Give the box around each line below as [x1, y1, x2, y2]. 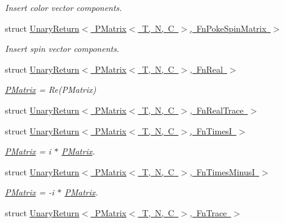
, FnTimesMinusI [189, 165, 255, 178]
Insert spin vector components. [5, 42, 120, 55]
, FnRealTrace [189, 103, 244, 116]
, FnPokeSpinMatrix [189, 21, 267, 34]
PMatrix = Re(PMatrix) [5, 83, 96, 96]
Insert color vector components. [5, 1, 122, 13]
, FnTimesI [189, 124, 232, 137]
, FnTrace [189, 206, 227, 219]
